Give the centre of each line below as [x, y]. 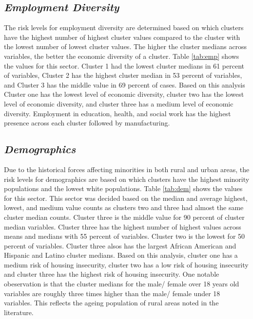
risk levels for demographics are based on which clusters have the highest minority [127, 179]
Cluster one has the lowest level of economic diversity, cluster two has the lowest [124, 94]
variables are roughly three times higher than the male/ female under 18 [112, 293]
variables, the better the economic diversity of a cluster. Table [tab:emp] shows [122, 56]
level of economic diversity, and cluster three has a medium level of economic [119, 103]
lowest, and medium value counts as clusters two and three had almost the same [124, 207]
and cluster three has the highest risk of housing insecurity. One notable [112, 274]
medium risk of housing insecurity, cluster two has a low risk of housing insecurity [126, 264]
